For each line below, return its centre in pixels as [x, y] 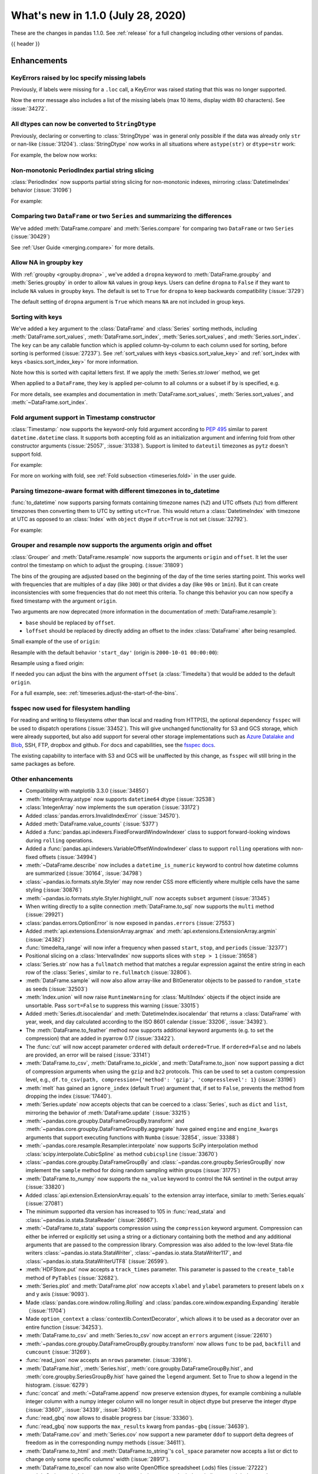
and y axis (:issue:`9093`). [57, 1294]
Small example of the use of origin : [55, 641]
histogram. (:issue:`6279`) [57, 1385]
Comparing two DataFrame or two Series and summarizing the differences [121, 216]
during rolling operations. [59, 840]
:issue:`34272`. [29, 108]
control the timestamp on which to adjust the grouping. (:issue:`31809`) [97, 565]
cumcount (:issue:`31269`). [58, 1352]
